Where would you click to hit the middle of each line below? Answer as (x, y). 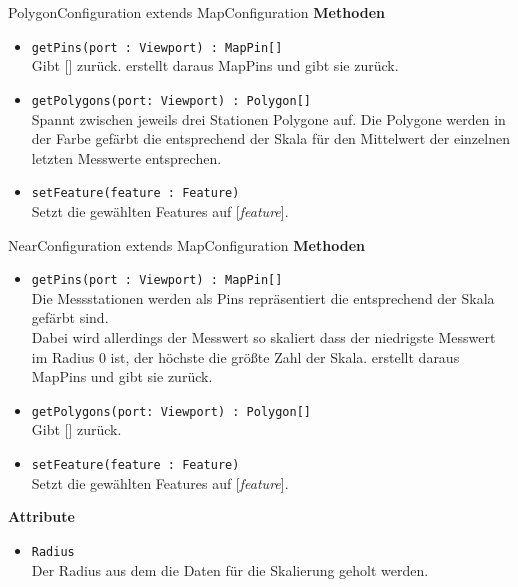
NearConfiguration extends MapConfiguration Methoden (186, 244)
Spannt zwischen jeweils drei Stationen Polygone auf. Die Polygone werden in (268, 118)
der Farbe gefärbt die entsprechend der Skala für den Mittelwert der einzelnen (270, 138)
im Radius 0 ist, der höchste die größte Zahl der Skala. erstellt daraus (245, 356)
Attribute (41, 516)
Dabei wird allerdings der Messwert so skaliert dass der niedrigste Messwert (263, 336)
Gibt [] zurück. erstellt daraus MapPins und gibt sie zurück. (215, 65)
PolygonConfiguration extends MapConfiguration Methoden (196, 12)
